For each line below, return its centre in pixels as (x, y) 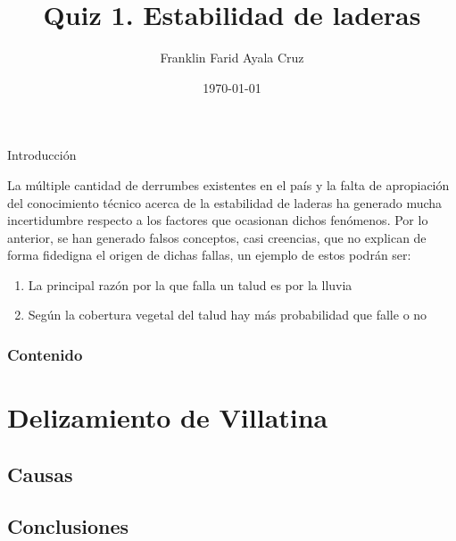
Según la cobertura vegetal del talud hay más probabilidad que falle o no (228, 315)
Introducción (42, 155)
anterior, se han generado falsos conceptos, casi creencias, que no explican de (217, 237)
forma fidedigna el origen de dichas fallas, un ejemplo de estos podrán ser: (209, 255)
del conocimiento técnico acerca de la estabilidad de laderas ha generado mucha (225, 202)
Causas (40, 474)
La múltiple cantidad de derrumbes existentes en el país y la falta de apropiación (228, 184)
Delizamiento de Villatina (168, 417)
